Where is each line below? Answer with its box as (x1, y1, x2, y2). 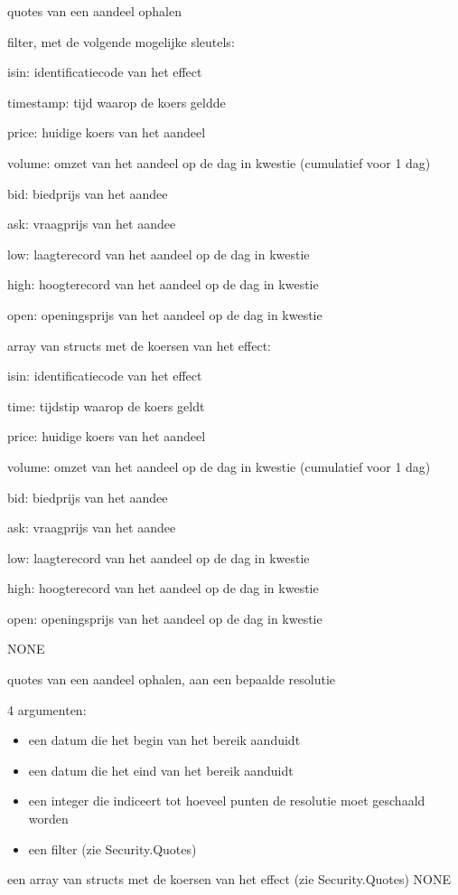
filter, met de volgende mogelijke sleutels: (7, 32, 235, 51)
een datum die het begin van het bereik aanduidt (28, 730, 301, 749)
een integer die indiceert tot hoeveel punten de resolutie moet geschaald (28, 791, 425, 810)
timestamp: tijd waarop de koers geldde (7, 92, 226, 111)
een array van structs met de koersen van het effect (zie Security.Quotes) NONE (7, 870, 452, 889)
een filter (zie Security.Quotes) (28, 839, 197, 858)
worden (28, 809, 69, 828)
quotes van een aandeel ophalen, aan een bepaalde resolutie (7, 670, 336, 689)
